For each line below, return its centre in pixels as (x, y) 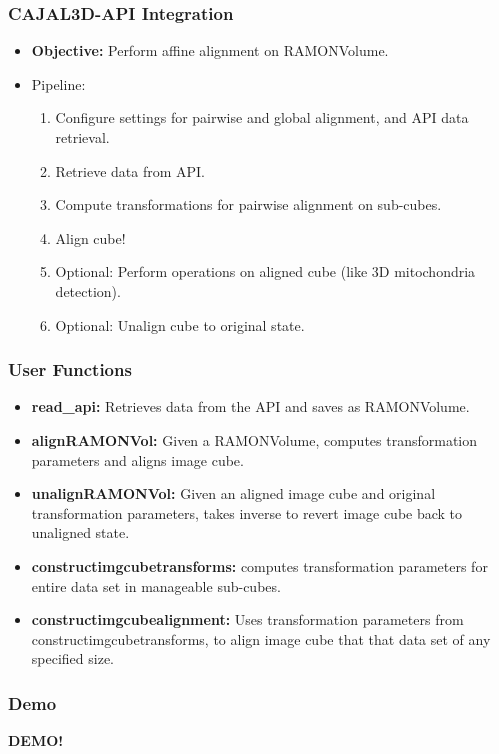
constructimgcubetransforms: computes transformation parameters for (259, 565)
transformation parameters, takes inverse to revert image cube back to (247, 512)
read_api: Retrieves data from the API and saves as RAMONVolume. (250, 406)
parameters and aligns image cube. (137, 459)
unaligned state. (80, 532)
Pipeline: (58, 83)
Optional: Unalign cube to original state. (180, 324)
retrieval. (82, 137)
